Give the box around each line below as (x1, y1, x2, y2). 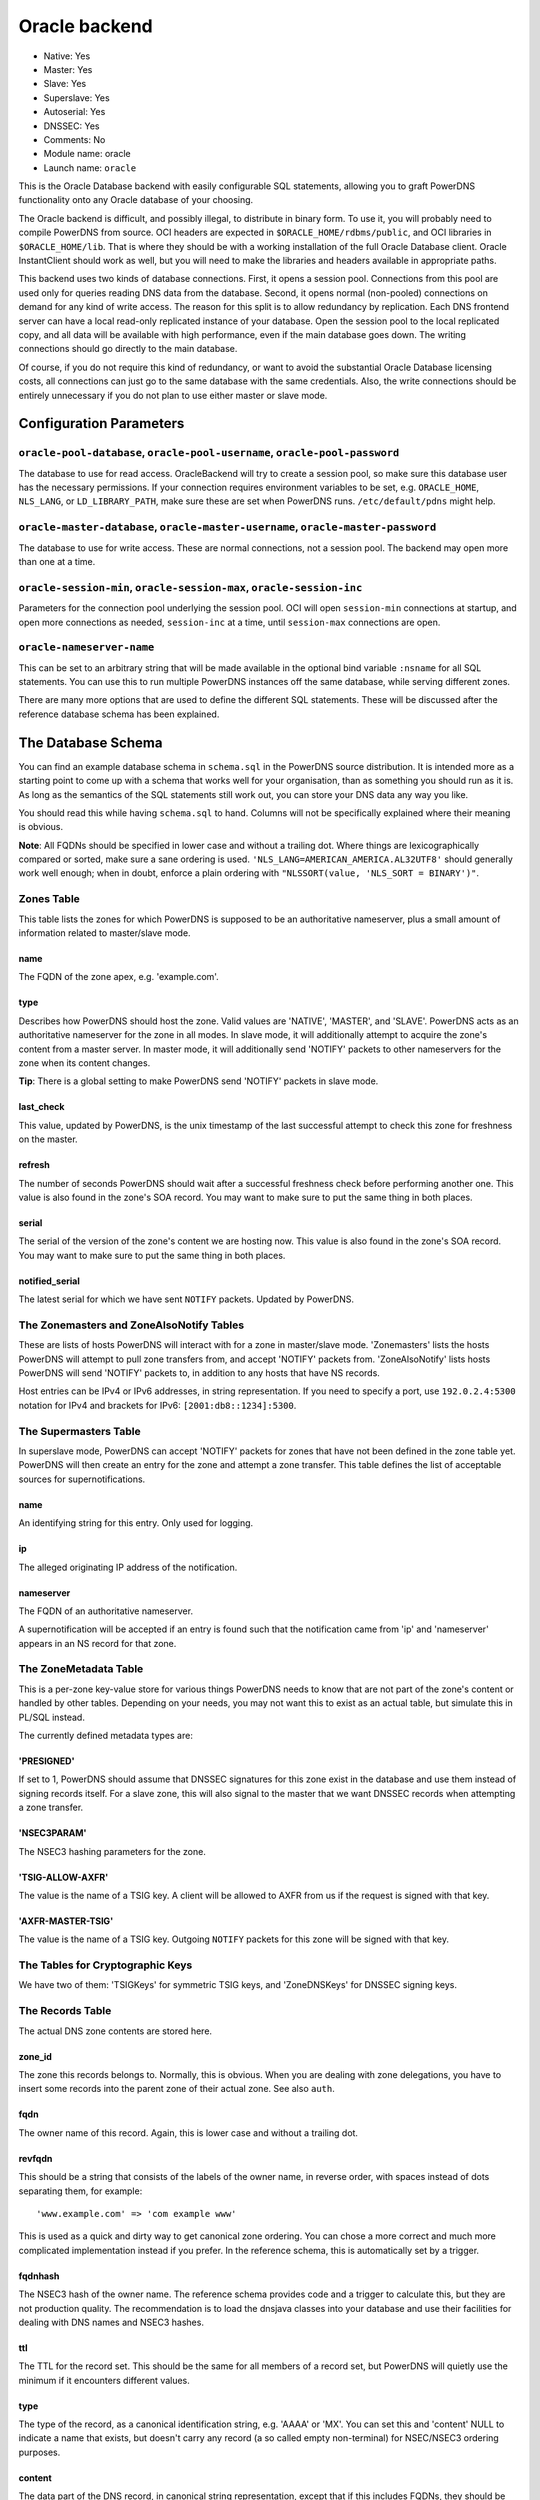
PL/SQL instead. (18, 1711, 85, 1723)
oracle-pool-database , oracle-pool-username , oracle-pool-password (18, 446, 400, 460)
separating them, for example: (18, 2185, 143, 2197)
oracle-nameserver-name (18, 641, 155, 654)
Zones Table (18, 892, 80, 906)
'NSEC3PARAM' (18, 1827, 87, 1839)
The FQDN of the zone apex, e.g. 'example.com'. (18, 971, 219, 983)
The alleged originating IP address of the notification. (18, 1561, 238, 1573)
